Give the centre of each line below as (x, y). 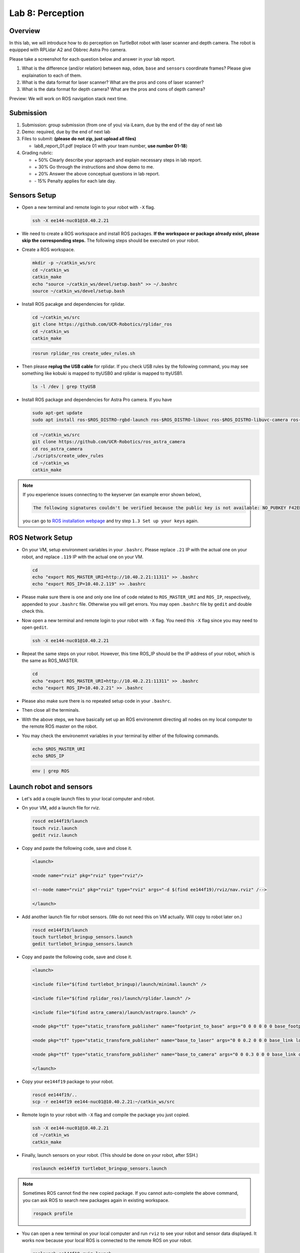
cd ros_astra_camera (57, 449)
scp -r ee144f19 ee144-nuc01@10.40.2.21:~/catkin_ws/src (103, 1102)
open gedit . (35, 627)
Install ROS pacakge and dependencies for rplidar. (73, 304)
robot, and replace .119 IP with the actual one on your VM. (82, 557)
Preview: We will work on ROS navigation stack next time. (68, 98)
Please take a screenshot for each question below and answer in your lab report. (92, 59)
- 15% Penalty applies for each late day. (75, 181)
